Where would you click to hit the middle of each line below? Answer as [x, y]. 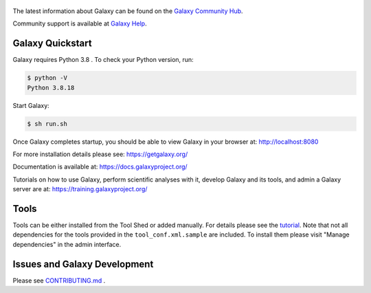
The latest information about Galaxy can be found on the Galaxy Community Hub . [128, 11]
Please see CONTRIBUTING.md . [59, 280]
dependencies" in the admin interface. [67, 244]
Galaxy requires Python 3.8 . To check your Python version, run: [103, 60]
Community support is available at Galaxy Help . [80, 23]
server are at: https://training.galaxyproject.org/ [80, 189]
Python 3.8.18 [51, 87]
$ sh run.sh [47, 123]
